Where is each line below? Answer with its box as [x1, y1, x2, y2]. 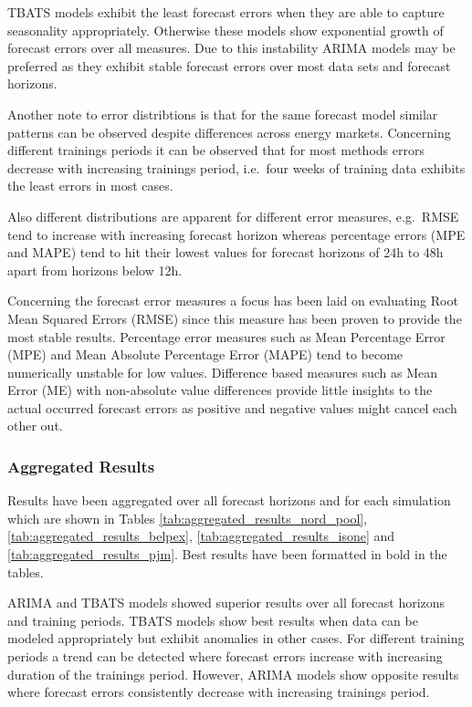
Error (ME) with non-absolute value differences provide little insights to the [7, 380, 433, 400]
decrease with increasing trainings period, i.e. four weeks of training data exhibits [7, 158, 466, 177]
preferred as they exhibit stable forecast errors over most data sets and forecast [7, 56, 451, 75]
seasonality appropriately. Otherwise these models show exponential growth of [7, 20, 444, 39]
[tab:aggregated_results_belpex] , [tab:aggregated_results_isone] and [7, 526, 395, 546]
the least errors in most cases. [7, 176, 173, 195]
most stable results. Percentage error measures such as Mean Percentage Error [7, 327, 446, 346]
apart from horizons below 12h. [7, 260, 183, 279]
